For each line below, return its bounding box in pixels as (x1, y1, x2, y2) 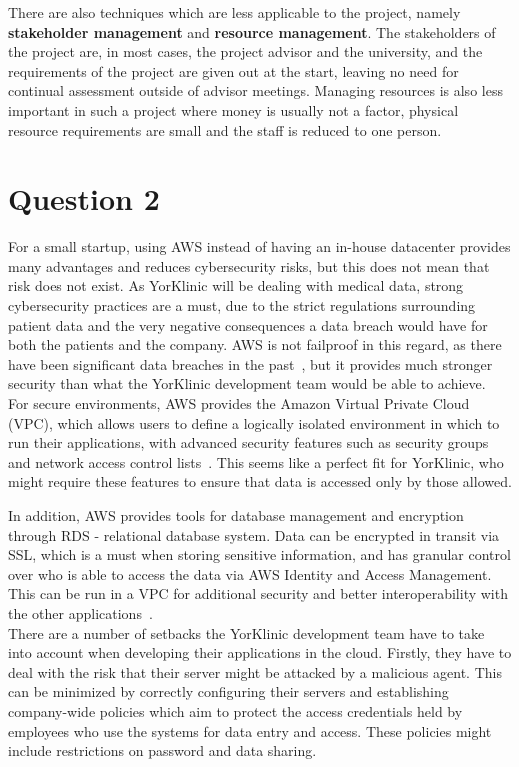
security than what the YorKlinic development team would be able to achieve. (8, 373, 486, 394)
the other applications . (8, 602, 153, 623)
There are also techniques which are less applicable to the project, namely (8, 2, 461, 22)
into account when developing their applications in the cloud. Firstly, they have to (8, 642, 512, 663)
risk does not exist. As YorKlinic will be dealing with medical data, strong (8, 275, 464, 296)
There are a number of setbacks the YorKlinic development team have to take (8, 622, 485, 643)
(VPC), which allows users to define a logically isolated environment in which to (8, 412, 500, 433)
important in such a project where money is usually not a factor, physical (8, 99, 459, 120)
